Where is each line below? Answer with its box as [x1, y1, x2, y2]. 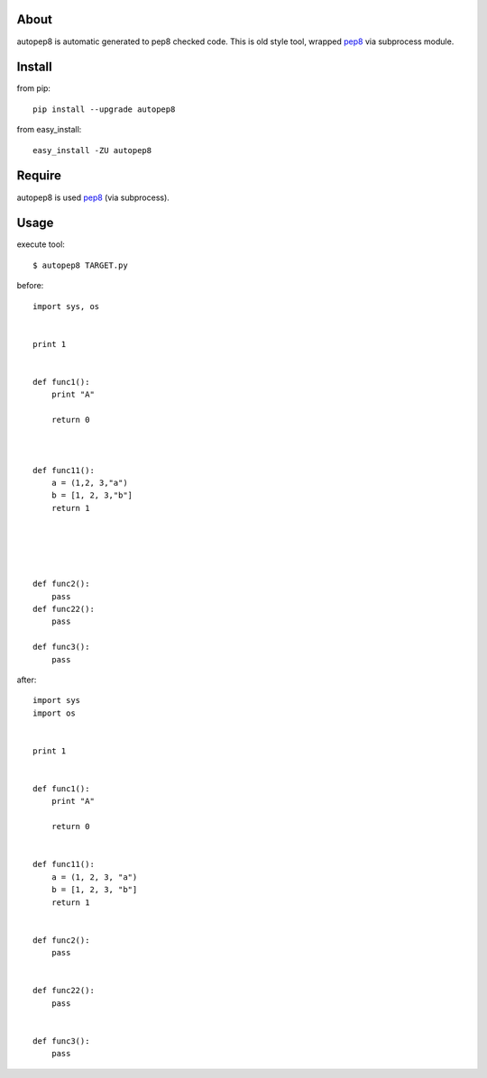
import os [32, 708, 76, 718]
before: [16, 280, 44, 291]
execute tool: [16, 239, 65, 250]
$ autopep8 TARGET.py [32, 260, 128, 270]
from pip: [16, 83, 51, 94]
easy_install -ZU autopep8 [32, 145, 152, 155]
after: [16, 674, 37, 685]
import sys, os [32, 301, 100, 311]
